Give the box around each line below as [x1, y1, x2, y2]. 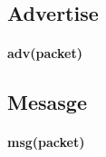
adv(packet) [7, 44, 82, 63]
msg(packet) [7, 132, 85, 152]
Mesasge [7, 88, 87, 116]
